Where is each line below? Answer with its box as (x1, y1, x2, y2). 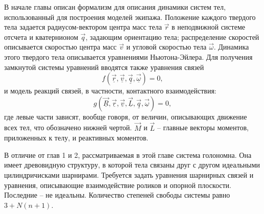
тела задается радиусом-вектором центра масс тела (4, 21, 162, 32)
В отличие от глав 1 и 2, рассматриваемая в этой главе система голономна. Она (4, 149, 252, 160)
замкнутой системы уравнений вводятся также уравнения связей (4, 61, 204, 72)
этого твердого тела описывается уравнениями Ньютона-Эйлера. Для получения (4, 51, 253, 62)
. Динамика (213, 41, 249, 52)
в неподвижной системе (172, 21, 245, 32)
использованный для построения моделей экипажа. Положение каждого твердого (4, 11, 256, 22)
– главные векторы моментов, (157, 122, 249, 133)
